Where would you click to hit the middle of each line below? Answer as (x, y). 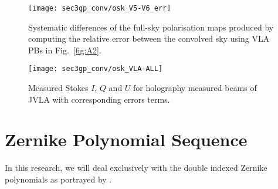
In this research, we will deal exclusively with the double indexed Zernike (136, 168)
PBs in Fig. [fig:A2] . (65, 50)
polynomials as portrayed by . (58, 179)
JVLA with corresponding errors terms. (99, 99)
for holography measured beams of (195, 88)
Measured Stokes (58, 88)
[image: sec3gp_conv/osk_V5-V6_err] (100, 8)
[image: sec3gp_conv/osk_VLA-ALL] (96, 69)
